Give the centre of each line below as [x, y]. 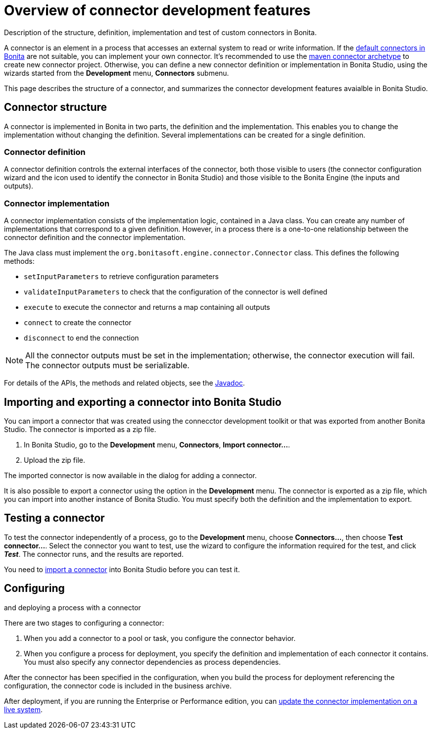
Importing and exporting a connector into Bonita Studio [143, 402]
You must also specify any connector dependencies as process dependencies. [152, 662]
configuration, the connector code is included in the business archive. [118, 685]
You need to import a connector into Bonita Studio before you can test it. [122, 569]
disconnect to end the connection [81, 338]
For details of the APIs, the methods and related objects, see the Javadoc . [124, 383]
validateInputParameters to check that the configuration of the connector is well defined [176, 292]
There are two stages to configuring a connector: [84, 623]
